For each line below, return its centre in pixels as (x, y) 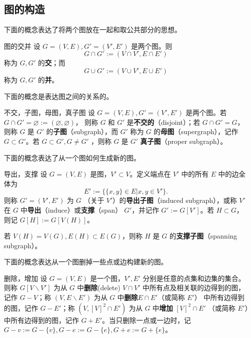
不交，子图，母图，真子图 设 (49, 112)
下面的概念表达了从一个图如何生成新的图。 (72, 157)
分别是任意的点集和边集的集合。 (194, 278)
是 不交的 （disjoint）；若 (164, 122)
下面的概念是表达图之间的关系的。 (58, 96)
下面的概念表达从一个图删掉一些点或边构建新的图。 (86, 262)
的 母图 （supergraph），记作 (196, 131)
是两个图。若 (206, 112)
